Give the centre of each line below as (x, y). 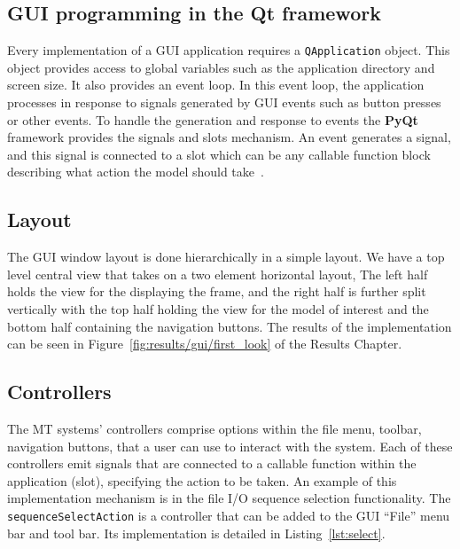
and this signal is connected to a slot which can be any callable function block (219, 154)
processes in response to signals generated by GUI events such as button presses (224, 102)
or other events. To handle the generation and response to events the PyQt (213, 119)
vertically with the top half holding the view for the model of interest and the (218, 309)
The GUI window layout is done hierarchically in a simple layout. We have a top (226, 257)
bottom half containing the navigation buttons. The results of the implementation (230, 326)
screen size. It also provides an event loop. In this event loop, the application (216, 85)
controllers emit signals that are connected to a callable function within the (212, 463)
